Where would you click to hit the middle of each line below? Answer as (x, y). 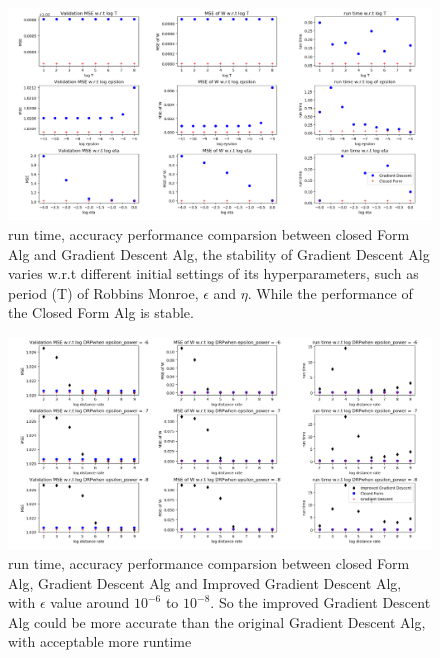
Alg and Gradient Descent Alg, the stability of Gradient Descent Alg (219, 253)
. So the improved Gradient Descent (320, 602)
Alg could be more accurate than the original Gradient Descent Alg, (217, 621)
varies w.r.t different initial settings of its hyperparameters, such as (213, 273)
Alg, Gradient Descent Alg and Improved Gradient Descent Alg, (205, 582)
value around (90, 602)
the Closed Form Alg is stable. (101, 312)
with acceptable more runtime (100, 641)
